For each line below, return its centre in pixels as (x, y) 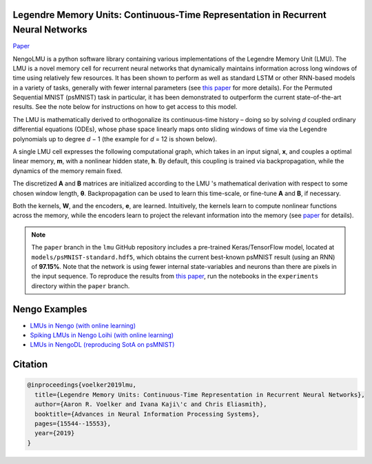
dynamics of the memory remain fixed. (68, 171)
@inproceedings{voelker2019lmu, (82, 385)
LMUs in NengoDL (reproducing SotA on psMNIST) (102, 345)
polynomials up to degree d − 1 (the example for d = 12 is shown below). (115, 139)
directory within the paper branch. (81, 285)
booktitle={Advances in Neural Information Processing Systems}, (147, 414)
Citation (30, 364)
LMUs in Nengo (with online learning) (83, 325)
